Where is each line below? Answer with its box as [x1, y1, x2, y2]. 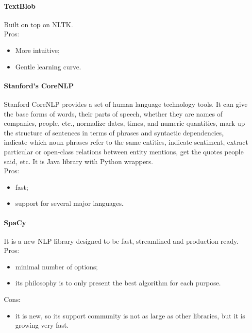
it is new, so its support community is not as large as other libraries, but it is [15, 310, 245, 320]
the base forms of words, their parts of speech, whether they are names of [4, 108, 223, 118]
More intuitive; [15, 45, 60, 55]
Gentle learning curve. [15, 61, 81, 71]
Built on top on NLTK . [4, 19, 73, 29]
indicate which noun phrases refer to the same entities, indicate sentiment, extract [4, 137, 248, 147]
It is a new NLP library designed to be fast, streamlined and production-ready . [4, 235, 239, 246]
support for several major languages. [15, 198, 124, 208]
